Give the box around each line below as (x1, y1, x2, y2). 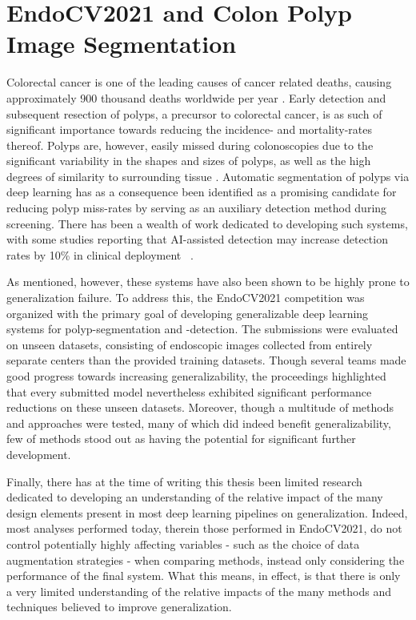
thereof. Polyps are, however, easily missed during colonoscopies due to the (6, 136, 374, 153)
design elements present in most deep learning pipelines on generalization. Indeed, (6, 504, 408, 521)
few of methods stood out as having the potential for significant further (6, 430, 356, 447)
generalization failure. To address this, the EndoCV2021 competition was (6, 289, 365, 306)
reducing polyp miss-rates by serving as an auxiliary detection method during (6, 199, 387, 216)
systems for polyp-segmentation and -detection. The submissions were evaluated (6, 320, 398, 337)
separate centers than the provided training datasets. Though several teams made (6, 352, 406, 368)
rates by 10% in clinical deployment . (6, 246, 194, 263)
